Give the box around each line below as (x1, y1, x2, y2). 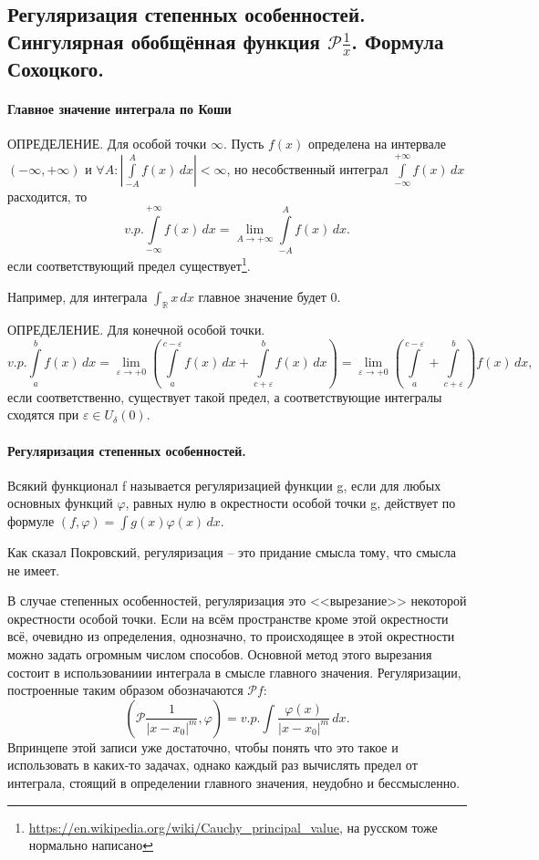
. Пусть (223, 134, 264, 153)
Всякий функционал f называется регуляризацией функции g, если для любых (7, 475, 441, 494)
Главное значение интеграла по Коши (7, 99, 232, 118)
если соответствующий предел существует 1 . (7, 254, 251, 275)
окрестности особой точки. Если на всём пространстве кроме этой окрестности (7, 608, 449, 627)
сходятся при (7, 405, 79, 424)
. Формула (351, 26, 444, 55)
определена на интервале (307, 134, 447, 153)
